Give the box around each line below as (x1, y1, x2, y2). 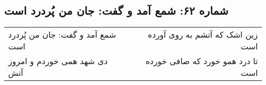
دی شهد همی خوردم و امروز (8, 55, 108, 67)
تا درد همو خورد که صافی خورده (145, 55, 258, 67)
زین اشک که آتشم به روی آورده (148, 29, 258, 41)
